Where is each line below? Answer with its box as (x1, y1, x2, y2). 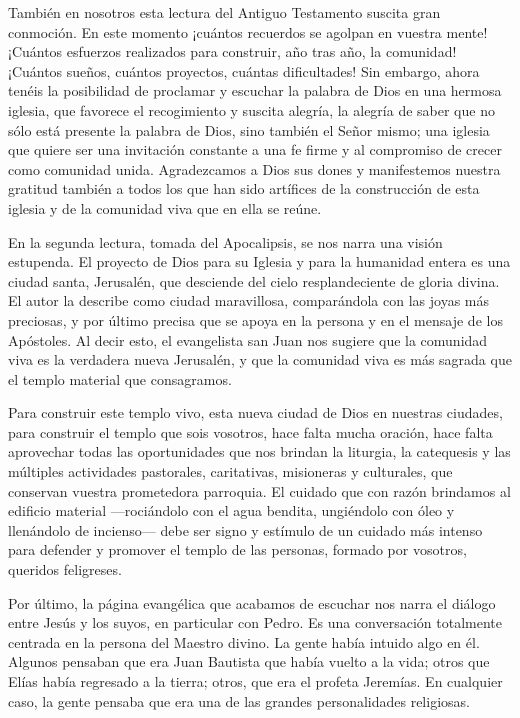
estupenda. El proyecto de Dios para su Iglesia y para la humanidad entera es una (8, 251, 511, 272)
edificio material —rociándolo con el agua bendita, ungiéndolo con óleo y (8, 500, 455, 521)
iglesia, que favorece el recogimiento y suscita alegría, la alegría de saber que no (8, 99, 495, 120)
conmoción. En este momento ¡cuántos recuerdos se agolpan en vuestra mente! (8, 21, 488, 42)
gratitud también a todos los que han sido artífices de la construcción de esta (8, 178, 480, 199)
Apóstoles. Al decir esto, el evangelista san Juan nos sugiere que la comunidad (8, 329, 488, 350)
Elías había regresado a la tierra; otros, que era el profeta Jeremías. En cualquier (8, 671, 503, 691)
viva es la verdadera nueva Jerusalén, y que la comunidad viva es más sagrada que (8, 349, 512, 370)
